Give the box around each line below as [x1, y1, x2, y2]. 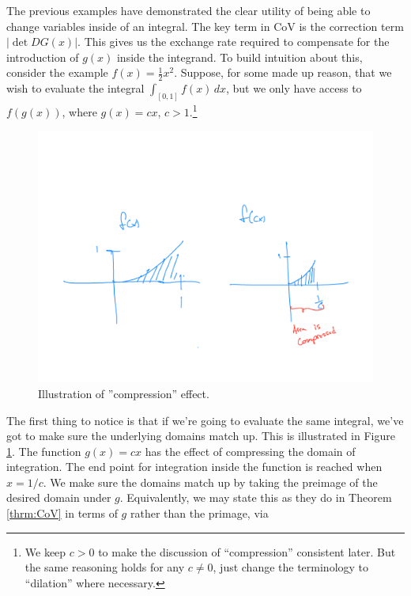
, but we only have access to [226, 80, 362, 97]
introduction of [6, 48, 79, 65]
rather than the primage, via [130, 505, 269, 522]
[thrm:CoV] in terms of [6, 505, 118, 522]
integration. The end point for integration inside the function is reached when [6, 458, 383, 475]
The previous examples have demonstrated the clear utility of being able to [6, 2, 371, 18]
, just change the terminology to [213, 559, 369, 575]
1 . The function [6, 442, 81, 459]
